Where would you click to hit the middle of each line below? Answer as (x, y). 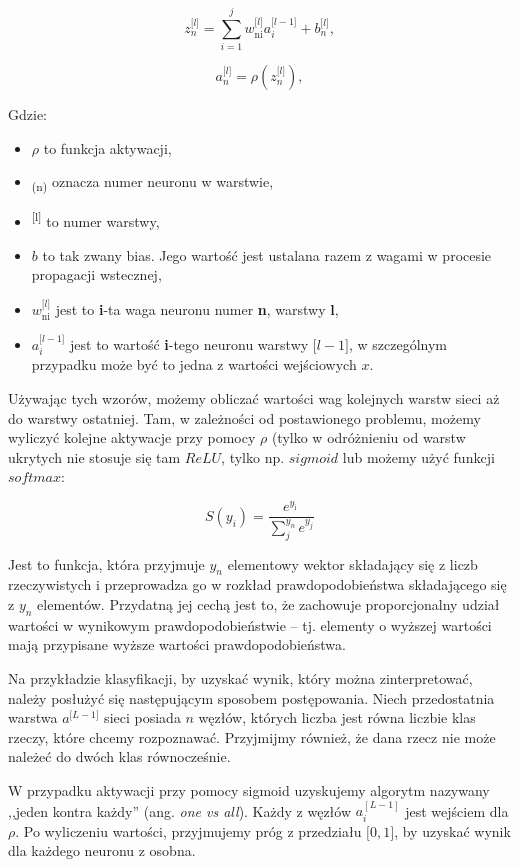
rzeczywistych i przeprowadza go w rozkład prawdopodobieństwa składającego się (257, 584)
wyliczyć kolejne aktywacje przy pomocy (132, 437)
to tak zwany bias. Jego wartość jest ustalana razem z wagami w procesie (267, 254)
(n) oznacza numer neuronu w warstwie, (152, 183)
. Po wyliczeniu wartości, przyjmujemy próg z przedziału (188, 830)
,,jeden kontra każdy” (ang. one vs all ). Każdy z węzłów (180, 810)
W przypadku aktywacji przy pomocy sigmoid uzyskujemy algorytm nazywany (249, 789)
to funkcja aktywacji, (107, 147)
